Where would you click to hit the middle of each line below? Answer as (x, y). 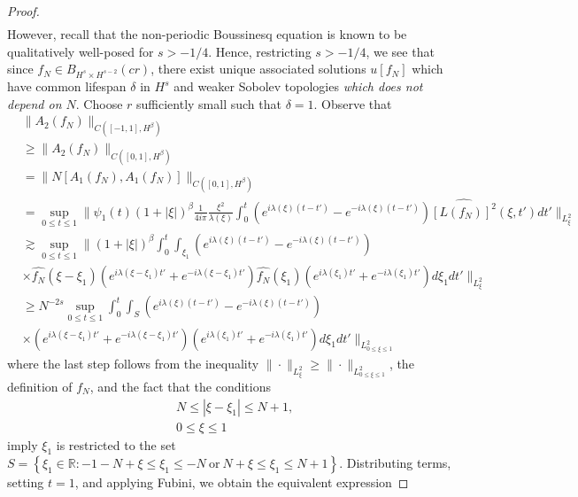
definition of (40, 387)
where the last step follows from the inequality (133, 363)
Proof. (23, 11)
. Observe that (353, 103)
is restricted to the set (116, 444)
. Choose (99, 103)
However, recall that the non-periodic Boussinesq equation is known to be (207, 34)
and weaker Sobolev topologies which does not (298, 86)
